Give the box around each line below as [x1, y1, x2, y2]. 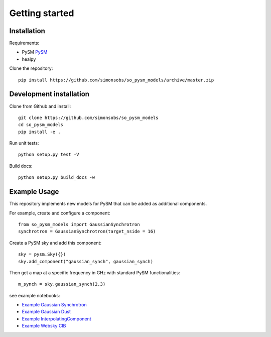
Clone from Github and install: [9, 103, 71, 109]
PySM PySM [22, 49, 48, 55]
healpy [22, 56, 36, 62]
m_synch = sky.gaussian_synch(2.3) [18, 281, 106, 287]
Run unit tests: [9, 140, 39, 146]
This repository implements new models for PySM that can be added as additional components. [9, 201, 207, 207]
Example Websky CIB [22, 323, 66, 329]
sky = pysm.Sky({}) [18, 252, 66, 257]
